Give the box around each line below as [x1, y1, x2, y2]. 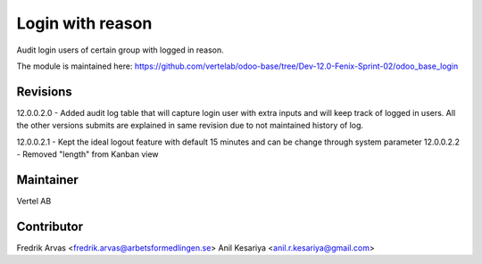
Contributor [16, 219, 84, 234]
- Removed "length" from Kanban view [16, 149, 160, 160]
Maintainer [16, 172, 79, 187]
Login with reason [16, 13, 153, 33]
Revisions [16, 84, 73, 99]
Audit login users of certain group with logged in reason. [16, 45, 225, 55]
